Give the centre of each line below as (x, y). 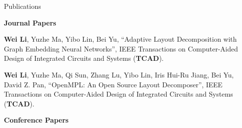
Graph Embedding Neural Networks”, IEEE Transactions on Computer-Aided (121, 48)
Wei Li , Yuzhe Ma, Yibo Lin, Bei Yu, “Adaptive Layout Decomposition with (121, 39)
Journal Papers (30, 22)
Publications (23, 6)
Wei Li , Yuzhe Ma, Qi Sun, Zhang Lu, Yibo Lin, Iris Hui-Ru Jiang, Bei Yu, (119, 74)
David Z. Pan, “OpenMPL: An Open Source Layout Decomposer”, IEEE (113, 84)
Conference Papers (36, 120)
